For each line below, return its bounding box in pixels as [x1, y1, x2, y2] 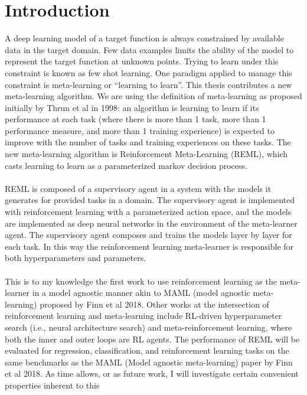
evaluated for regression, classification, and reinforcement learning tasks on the [5, 344, 289, 357]
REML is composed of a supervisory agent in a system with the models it [5, 182, 272, 194]
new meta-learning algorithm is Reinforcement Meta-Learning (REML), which [5, 148, 288, 160]
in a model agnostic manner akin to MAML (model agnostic [32, 286, 250, 299]
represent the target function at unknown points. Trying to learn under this [5, 55, 279, 67]
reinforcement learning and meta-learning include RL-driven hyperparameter [5, 309, 282, 322]
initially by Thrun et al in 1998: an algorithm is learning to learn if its [5, 101, 259, 113]
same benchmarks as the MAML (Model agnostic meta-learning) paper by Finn [5, 355, 293, 368]
